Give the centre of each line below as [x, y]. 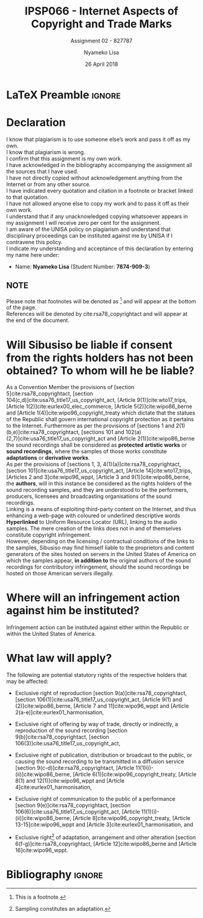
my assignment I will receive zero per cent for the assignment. [84, 222]
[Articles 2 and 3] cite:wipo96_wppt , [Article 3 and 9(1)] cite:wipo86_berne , [98, 477]
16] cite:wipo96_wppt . [41, 850]
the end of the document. [38, 320]
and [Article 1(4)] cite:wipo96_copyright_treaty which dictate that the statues [101, 413]
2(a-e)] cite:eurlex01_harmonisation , [60, 713]
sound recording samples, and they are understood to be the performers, [97, 490]
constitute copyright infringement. [49, 535]
